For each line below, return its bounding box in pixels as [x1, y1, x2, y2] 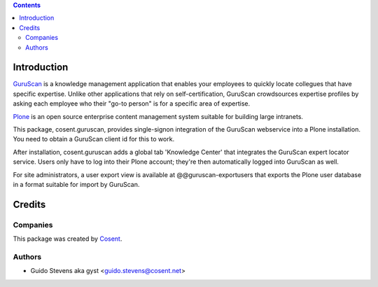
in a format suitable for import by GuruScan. [13, 180, 140, 188]
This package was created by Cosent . [13, 234, 122, 243]
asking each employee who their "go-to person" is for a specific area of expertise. [13, 99, 251, 108]
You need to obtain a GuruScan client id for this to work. [13, 135, 175, 143]
